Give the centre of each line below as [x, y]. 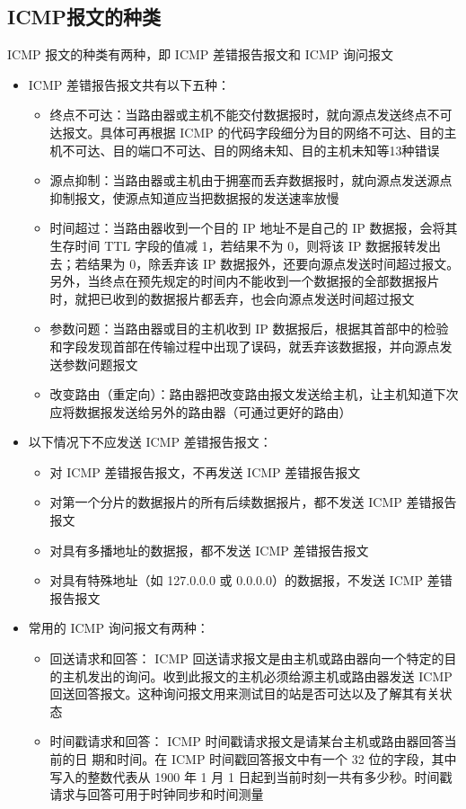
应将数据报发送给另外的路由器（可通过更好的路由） [201, 411]
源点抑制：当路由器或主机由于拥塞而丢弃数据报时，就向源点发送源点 [251, 180]
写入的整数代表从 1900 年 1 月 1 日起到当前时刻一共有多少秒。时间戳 [251, 776]
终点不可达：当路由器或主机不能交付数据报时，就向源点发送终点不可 [251, 115]
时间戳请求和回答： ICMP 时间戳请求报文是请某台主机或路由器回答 [247, 741]
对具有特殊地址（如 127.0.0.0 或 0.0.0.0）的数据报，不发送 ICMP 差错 [251, 580]
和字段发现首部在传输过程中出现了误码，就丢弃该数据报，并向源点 [245, 346]
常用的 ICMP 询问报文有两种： [119, 628]
